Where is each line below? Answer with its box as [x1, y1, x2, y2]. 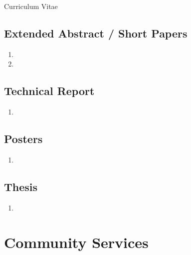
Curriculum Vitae [4, 1, 58, 11]
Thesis [4, 178, 38, 194]
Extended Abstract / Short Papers [4, 25, 188, 40]
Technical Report [4, 83, 95, 98]
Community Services [4, 231, 149, 252]
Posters [4, 131, 43, 146]
